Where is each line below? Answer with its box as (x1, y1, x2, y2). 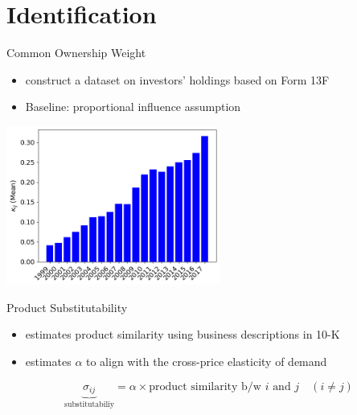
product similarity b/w (149, 380, 261, 392)
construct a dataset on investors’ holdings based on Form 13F (25, 71, 330, 88)
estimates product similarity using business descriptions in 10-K (25, 326, 340, 343)
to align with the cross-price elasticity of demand (86, 353, 327, 370)
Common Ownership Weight (6, 44, 146, 61)
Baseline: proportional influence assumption (25, 98, 241, 115)
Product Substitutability (6, 298, 128, 315)
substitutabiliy (64, 400, 115, 409)
